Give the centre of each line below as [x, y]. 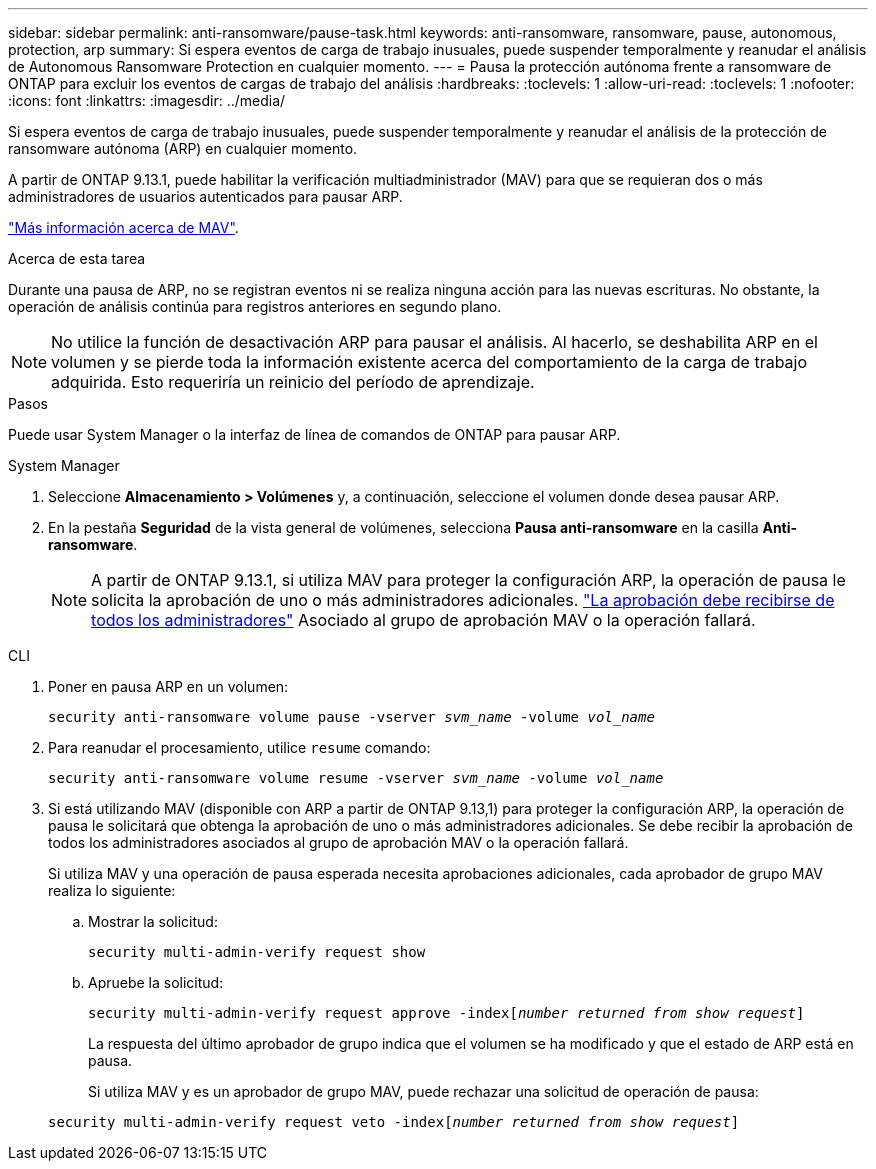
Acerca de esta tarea [77, 258]
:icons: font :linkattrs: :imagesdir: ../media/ [147, 100]
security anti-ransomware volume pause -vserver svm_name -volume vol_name [351, 717]
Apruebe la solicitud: [156, 982]
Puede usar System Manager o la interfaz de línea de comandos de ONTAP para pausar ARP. [314, 434]
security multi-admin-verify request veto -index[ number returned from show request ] [394, 1122]
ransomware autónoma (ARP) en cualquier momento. [183, 148]
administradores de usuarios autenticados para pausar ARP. [205, 196]
